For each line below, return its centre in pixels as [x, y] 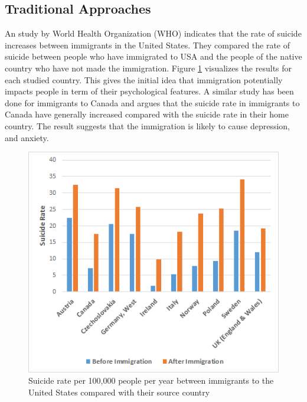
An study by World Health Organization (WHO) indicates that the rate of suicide [153, 33]
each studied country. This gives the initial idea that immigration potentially [144, 79]
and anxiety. [27, 137]
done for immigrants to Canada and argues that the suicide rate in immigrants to [152, 102]
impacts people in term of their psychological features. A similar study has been [149, 91]
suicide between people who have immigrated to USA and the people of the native [153, 56]
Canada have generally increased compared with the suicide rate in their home [147, 114]
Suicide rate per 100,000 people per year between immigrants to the [151, 380]
